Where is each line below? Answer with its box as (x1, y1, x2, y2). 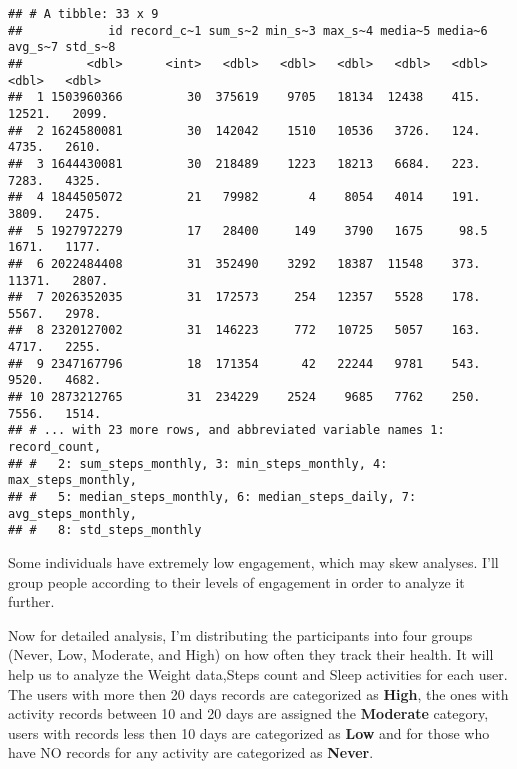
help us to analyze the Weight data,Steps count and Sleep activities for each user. (8, 663, 508, 684)
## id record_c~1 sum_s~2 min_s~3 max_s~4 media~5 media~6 (8, 23, 488, 38)
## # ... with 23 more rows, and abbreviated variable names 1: (8, 423, 445, 438)
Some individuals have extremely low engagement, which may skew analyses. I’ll (8, 552, 499, 572)
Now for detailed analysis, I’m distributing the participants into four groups (8, 624, 473, 645)
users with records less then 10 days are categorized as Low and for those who (8, 722, 490, 743)
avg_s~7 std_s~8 (8, 40, 116, 55)
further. (8, 591, 55, 612)
